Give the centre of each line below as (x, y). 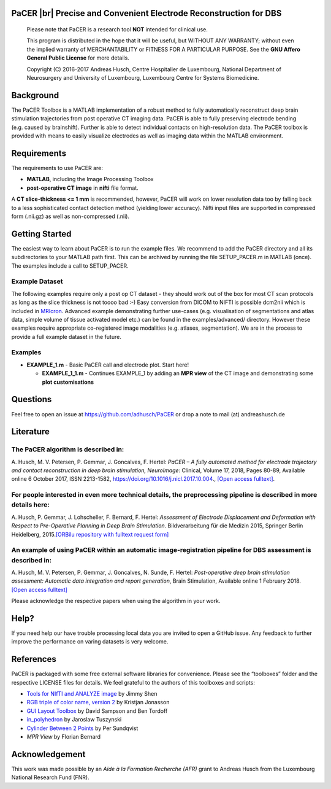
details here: (30, 505)
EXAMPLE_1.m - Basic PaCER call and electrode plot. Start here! (108, 365)
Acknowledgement (48, 754)
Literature (31, 432)
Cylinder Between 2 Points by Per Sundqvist (82, 728)
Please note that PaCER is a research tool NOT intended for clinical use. (117, 29)
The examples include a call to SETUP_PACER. (70, 266)
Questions (32, 399)
